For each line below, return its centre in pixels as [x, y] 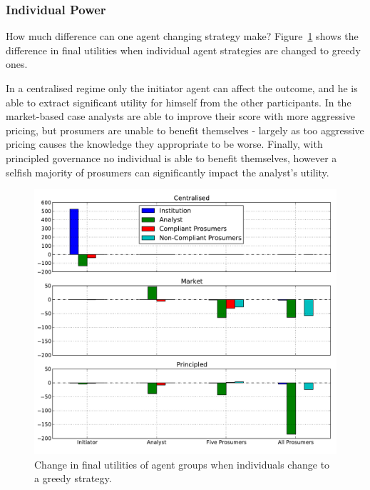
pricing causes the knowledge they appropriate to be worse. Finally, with [164, 144]
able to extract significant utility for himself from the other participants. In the [179, 102]
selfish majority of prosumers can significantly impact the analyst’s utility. [168, 172]
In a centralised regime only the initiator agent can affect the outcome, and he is [182, 88]
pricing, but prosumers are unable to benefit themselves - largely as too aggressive [185, 130]
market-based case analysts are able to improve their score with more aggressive [180, 116]
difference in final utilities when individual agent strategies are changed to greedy [183, 50]
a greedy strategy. [73, 478]
